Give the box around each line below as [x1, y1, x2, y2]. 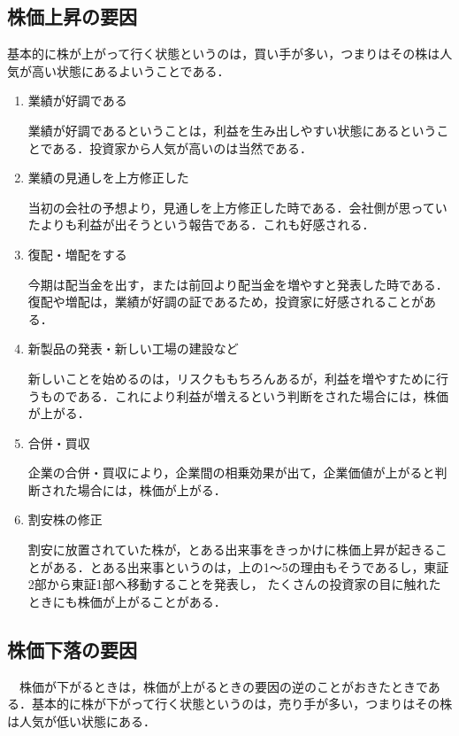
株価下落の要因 [7, 635, 137, 662]
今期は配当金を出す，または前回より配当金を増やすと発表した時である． [27, 275, 448, 293]
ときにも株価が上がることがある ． [27, 592, 226, 610]
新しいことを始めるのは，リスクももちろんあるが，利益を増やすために [27, 368, 436, 387]
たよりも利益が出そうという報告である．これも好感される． [27, 215, 375, 234]
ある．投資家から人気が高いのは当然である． [52, 138, 313, 157]
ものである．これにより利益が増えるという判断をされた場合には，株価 [40, 386, 448, 405]
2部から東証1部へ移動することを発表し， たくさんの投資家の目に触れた [27, 575, 441, 593]
